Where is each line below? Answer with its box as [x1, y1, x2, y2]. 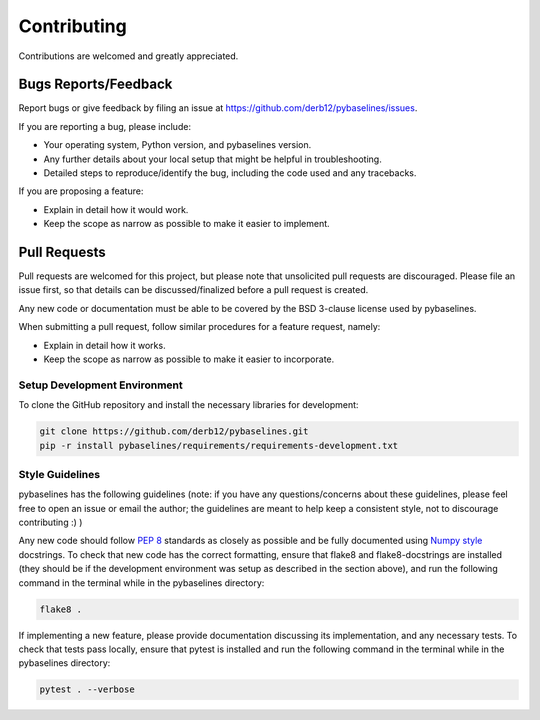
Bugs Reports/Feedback [18, 76, 173, 93]
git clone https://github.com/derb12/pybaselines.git [39, 426, 309, 437]
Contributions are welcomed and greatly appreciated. [18, 50, 239, 62]
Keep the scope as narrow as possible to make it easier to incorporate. [43, 353, 335, 365]
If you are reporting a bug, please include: [18, 120, 192, 132]
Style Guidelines [18, 467, 100, 481]
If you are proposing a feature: [18, 185, 144, 197]
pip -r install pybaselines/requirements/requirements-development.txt [39, 440, 399, 451]
